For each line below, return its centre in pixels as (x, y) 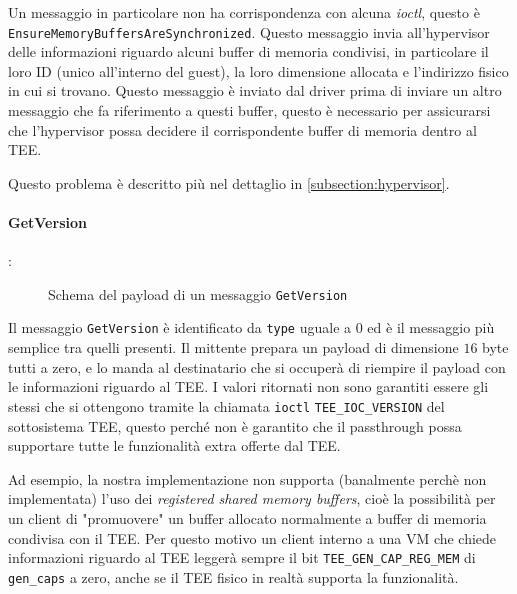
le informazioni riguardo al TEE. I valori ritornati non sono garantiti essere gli (248, 386)
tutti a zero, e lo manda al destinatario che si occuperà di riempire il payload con (257, 366)
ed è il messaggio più (431, 327)
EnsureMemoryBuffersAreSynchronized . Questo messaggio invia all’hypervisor (249, 31)
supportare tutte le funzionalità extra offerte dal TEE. (174, 445)
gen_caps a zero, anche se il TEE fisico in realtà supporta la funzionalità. (233, 576)
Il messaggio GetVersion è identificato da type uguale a (180, 327)
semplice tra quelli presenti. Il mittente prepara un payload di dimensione (233, 347)
